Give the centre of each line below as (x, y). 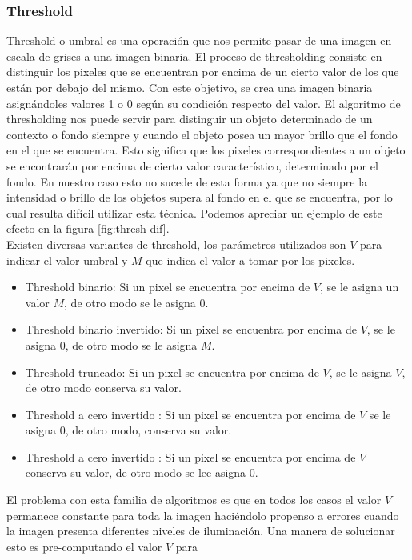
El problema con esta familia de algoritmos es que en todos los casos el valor (194, 500)
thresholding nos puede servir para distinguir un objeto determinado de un (190, 119)
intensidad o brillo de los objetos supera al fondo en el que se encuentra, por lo (200, 197)
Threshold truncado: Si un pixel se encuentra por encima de (172, 372)
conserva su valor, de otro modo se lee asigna (136, 472)
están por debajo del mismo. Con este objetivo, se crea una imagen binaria (190, 87)
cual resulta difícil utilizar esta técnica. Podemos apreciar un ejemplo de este (194, 212)
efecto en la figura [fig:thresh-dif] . (88, 228)
